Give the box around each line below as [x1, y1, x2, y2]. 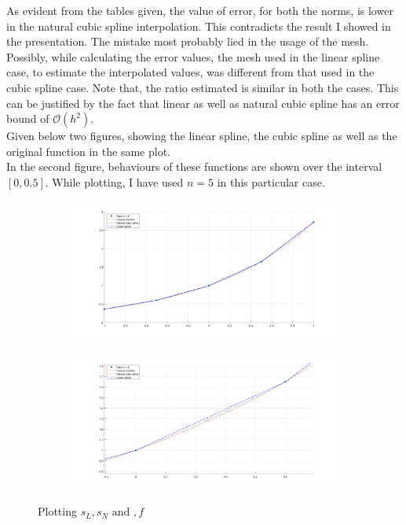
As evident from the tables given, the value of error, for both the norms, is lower [6, 2, 393, 18]
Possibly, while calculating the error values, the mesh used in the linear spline [6, 48, 380, 65]
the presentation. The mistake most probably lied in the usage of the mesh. [6, 33, 369, 50]
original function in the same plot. [6, 142, 170, 159]
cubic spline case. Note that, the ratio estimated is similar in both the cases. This [6, 79, 399, 95]
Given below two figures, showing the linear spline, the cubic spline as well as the [6, 128, 397, 144]
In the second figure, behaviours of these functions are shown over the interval [6, 158, 382, 175]
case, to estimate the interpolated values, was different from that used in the [6, 64, 375, 80]
